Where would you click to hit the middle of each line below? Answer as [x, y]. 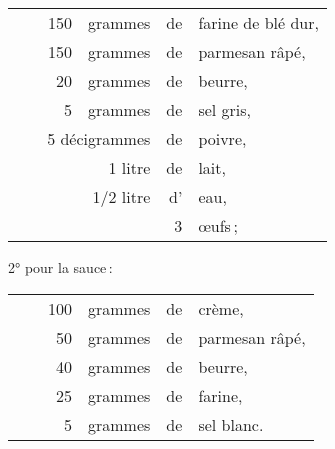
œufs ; [218, 225]
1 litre [129, 167]
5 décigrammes [99, 138]
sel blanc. [231, 424]
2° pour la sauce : [60, 267]
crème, [221, 308]
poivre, [222, 138]
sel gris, [225, 109]
